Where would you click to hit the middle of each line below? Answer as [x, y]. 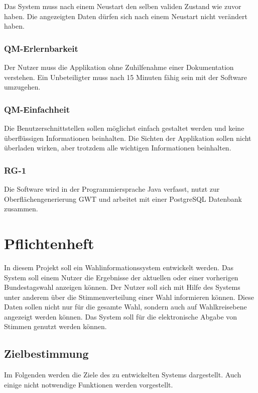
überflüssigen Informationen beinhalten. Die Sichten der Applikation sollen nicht [128, 138]
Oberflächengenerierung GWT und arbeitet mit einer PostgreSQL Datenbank [123, 199]
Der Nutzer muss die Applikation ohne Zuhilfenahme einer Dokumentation [119, 67]
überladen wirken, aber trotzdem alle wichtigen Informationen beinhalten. [118, 148]
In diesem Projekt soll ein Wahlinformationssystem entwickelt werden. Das [119, 267]
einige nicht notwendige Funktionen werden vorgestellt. [89, 384]
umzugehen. [22, 87]
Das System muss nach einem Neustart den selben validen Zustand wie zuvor [123, 6]
